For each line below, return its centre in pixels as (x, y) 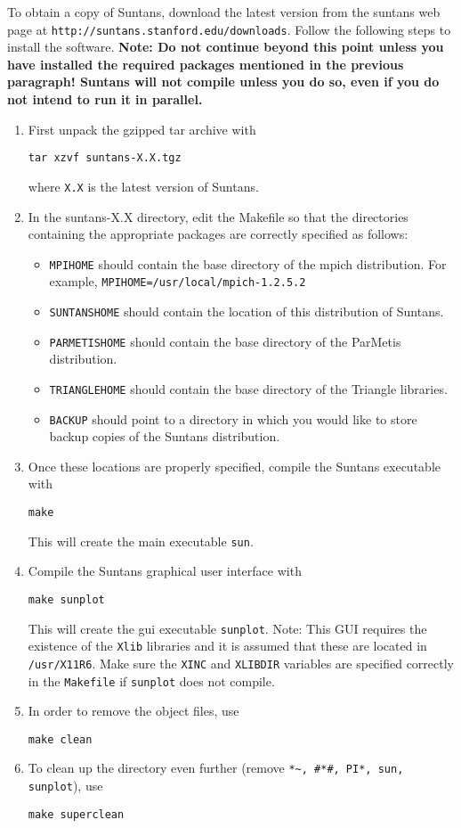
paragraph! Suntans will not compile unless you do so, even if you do (223, 82)
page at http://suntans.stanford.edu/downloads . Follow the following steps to (229, 29)
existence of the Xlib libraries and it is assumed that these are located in (227, 646)
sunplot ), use (65, 786)
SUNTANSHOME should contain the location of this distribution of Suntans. (247, 312)
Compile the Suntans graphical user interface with (165, 571)
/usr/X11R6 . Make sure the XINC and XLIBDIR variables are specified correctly (241, 663)
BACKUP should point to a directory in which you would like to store (233, 418)
